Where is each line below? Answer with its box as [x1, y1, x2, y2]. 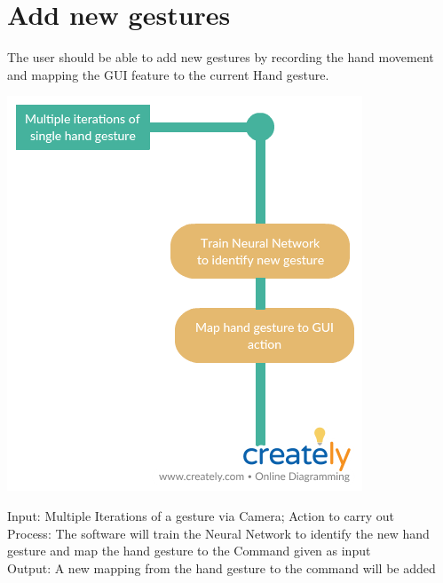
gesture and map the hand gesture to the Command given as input [7, 541, 371, 560]
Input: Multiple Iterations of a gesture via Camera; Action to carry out [7, 506, 394, 524]
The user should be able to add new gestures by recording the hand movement [7, 48, 434, 67]
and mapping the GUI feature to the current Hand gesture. [7, 65, 329, 83]
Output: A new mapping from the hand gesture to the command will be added [7, 558, 436, 577]
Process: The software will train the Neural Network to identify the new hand [7, 524, 430, 542]
